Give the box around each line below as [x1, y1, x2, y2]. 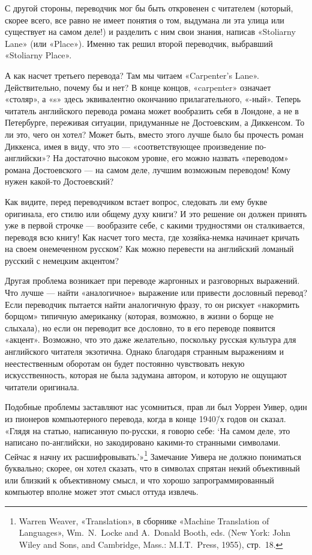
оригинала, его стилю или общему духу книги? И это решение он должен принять [5, 207, 307, 219]
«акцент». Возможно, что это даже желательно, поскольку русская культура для [5, 333, 296, 346]
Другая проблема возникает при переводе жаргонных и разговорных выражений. [5, 274, 300, 287]
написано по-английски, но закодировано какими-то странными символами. [5, 436, 281, 449]
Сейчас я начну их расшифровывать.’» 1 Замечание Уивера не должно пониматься [5, 448, 301, 462]
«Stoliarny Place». [5, 49, 72, 61]
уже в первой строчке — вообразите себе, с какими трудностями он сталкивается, [5, 219, 305, 232]
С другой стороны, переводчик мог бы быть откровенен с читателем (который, [5, 2, 293, 14]
